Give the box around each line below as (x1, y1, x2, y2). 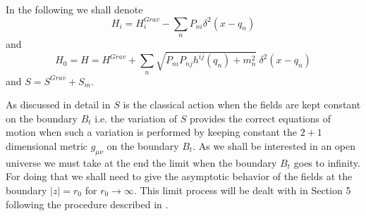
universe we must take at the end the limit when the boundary (6, 155, 277, 170)
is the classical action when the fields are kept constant (123, 97, 361, 112)
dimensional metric (6, 139, 88, 153)
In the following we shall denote (6, 2, 143, 16)
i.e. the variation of (94, 110, 177, 125)
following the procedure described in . (6, 196, 169, 211)
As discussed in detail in (6, 97, 111, 112)
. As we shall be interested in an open (193, 139, 356, 153)
